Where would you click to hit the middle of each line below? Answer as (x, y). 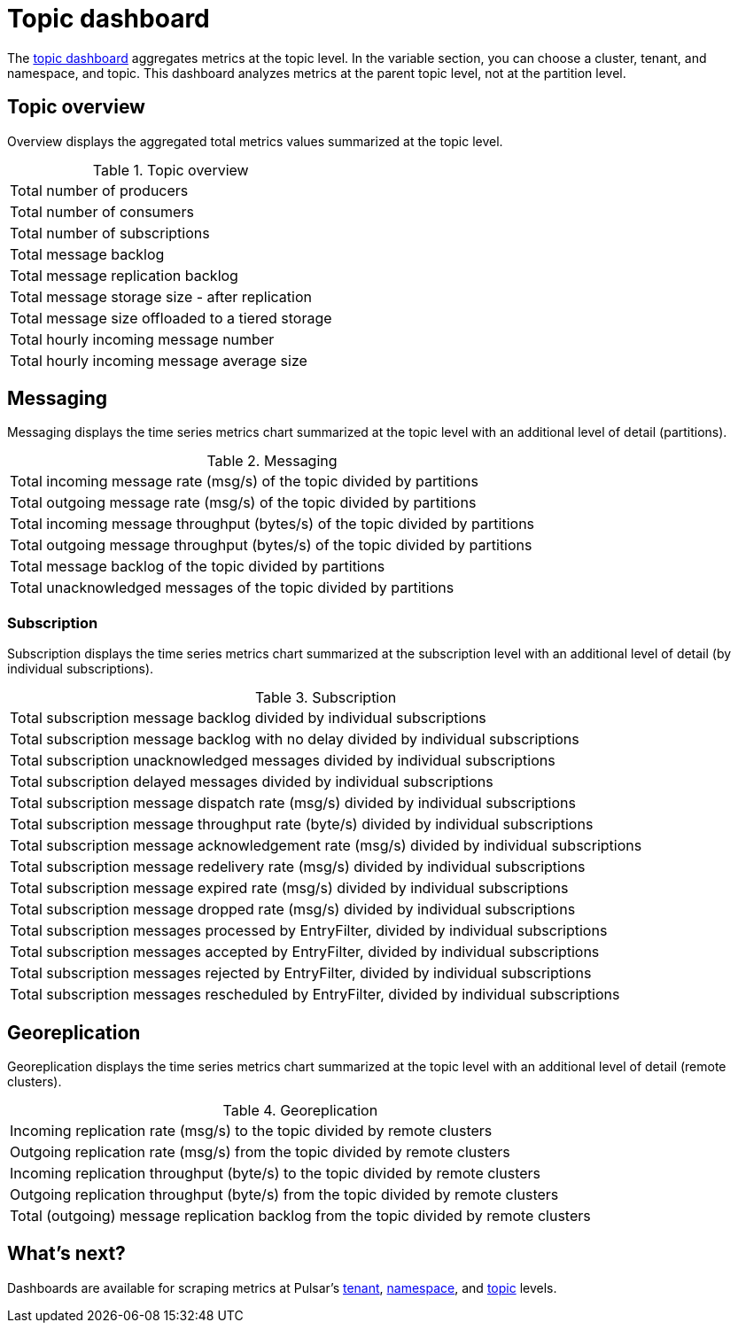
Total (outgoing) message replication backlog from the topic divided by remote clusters (300, 1216)
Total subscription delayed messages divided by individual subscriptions (252, 782)
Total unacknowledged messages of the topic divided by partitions (232, 588)
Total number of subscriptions (110, 233)
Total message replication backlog (124, 275)
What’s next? (66, 1254)
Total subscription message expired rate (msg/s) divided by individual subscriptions (289, 888)
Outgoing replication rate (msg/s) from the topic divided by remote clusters (260, 1152)
